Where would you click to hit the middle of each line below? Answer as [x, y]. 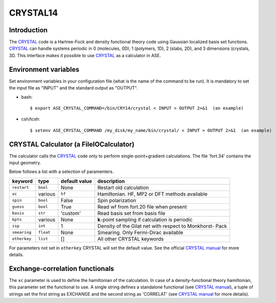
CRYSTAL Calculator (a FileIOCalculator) [72, 144]
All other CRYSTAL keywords [130, 238]
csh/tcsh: [31, 119]
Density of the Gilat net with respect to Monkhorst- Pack [162, 226]
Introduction [28, 30]
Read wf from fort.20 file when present [142, 207]
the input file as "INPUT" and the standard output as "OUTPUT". [73, 88]
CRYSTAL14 [33, 13]
